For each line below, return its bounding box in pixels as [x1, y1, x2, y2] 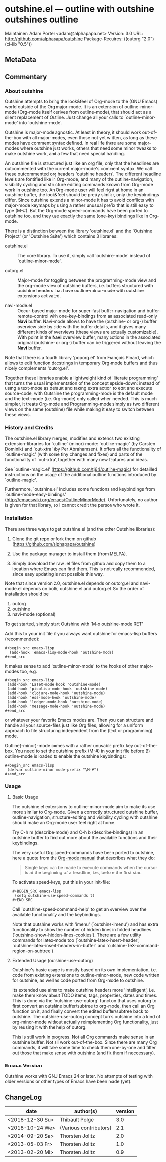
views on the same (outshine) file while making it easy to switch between [5, 406, 155, 412]
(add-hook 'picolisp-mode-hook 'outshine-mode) [7, 686, 108, 691]
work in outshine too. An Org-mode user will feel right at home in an [5, 187, 144, 193]
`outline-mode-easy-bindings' [5, 491, 67, 498]
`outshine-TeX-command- [106, 942, 160, 948]
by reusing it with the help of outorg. [12, 1024, 87, 1030]
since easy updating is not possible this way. [12, 571, 104, 577]
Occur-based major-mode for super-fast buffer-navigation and [17, 308, 146, 314]
